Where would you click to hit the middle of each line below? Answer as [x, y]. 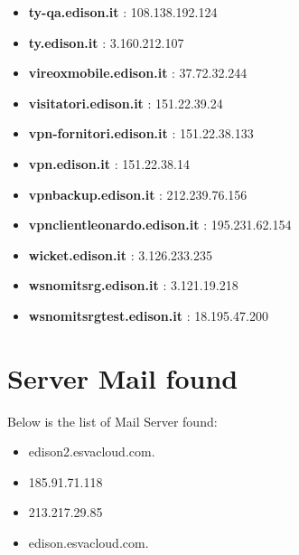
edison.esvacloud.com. [89, 543]
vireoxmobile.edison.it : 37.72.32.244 [138, 73]
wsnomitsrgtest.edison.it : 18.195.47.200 [148, 315]
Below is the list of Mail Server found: [112, 421]
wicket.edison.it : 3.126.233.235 [120, 254]
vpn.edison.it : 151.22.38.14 [109, 163]
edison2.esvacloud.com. [92, 452]
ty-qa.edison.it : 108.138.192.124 [123, 12]
